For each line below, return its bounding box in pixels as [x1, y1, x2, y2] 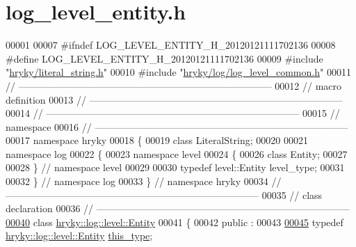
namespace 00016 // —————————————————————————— [6, 119, 348, 134]
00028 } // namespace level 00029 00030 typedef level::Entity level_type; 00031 [6, 160, 345, 175]
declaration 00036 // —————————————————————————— [6, 201, 350, 216]
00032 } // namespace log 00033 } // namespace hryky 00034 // [6, 174, 282, 189]
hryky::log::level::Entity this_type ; [6, 228, 153, 243]
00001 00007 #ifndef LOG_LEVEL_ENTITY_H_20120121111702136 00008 [6, 38, 336, 52]
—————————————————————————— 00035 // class [6, 187, 323, 202]
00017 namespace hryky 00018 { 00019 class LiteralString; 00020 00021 [6, 133, 308, 148]
